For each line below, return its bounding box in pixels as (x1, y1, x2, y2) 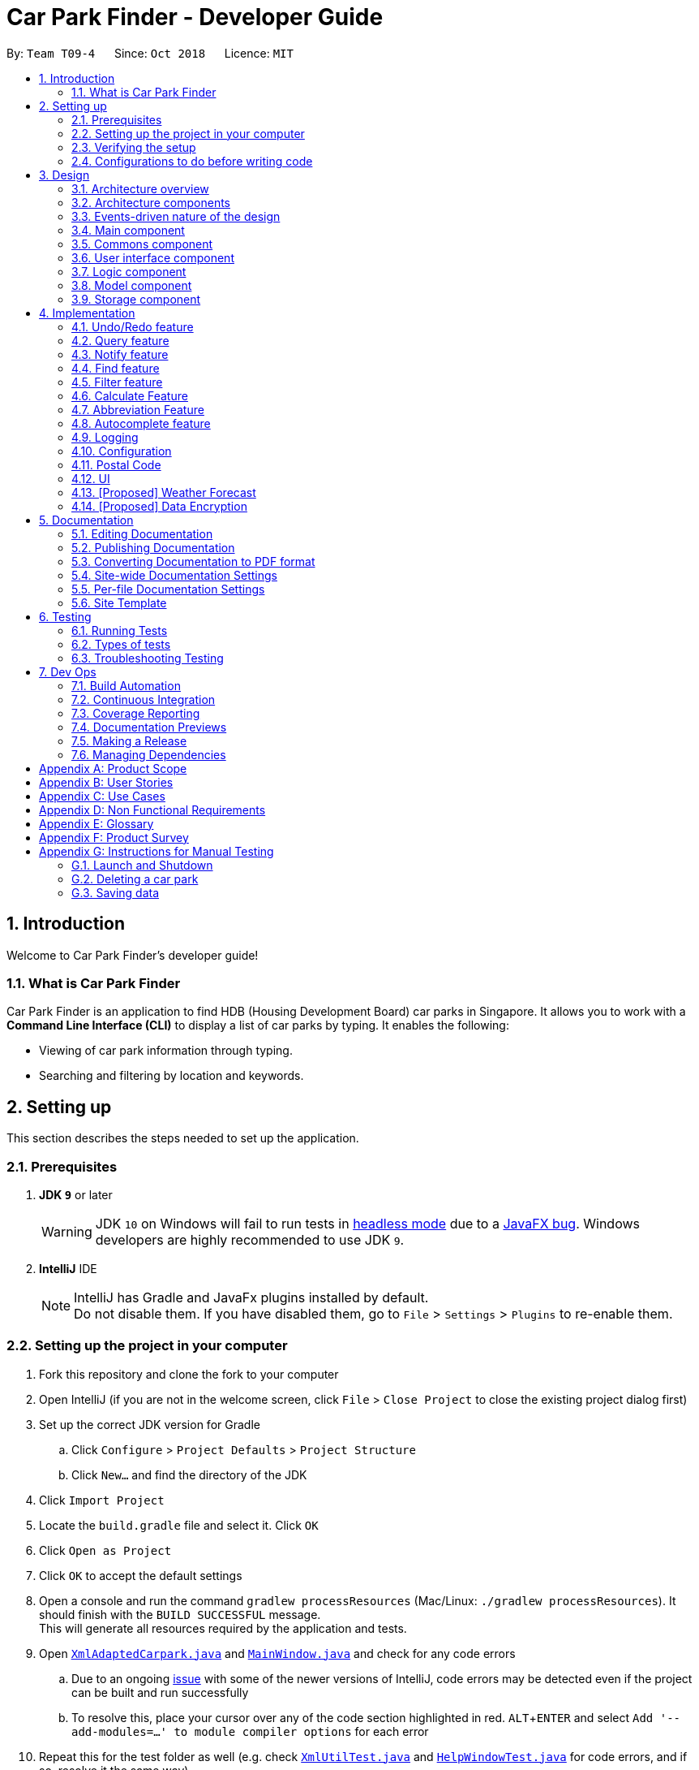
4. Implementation (39, 305, 135, 320)
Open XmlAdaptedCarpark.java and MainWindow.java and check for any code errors (39, 1646, 516, 1660)
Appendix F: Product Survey (39, 830, 189, 844)
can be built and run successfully (71, 1685, 249, 1699)
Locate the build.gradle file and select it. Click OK (39, 1517, 319, 1532)
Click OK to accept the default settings (39, 1568, 242, 1582)
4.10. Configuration (71, 443, 172, 458)
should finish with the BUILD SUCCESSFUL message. (39, 1607, 321, 1621)
